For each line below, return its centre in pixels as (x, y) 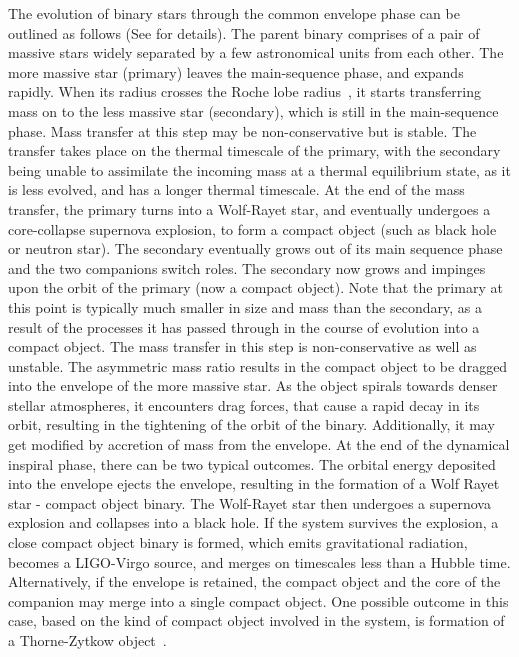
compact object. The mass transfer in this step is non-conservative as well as (242, 346)
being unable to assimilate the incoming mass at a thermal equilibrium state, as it (259, 169)
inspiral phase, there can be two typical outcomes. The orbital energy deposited (252, 463)
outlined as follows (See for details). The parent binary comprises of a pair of (244, 32)
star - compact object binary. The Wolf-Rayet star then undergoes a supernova (249, 502)
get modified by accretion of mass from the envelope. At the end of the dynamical (259, 444)
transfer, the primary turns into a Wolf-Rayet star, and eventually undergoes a (249, 208)
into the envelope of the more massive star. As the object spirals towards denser (253, 385)
